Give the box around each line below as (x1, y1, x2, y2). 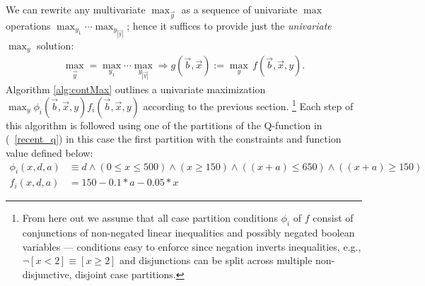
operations (6, 18, 51, 32)
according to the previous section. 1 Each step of (143, 97, 354, 113)
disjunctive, (22, 267, 72, 281)
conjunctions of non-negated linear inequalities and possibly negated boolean (22, 225, 355, 240)
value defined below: (6, 145, 93, 160)
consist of (313, 210, 354, 225)
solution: (37, 37, 74, 52)
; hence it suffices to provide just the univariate (127, 18, 332, 32)
